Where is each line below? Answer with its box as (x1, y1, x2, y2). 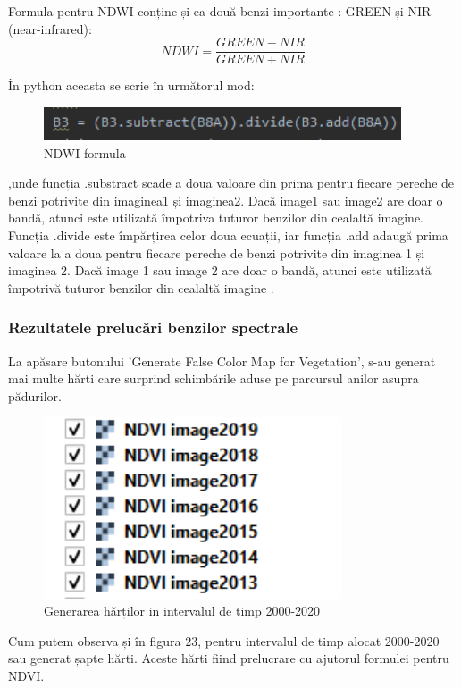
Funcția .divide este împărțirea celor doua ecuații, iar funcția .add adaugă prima (8, 225, 448, 244)
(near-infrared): (8, 19, 92, 38)
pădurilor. (8, 386, 63, 405)
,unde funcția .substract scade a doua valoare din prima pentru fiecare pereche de (8, 173, 455, 192)
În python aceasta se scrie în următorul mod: (8, 76, 255, 95)
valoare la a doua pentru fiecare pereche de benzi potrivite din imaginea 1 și (8, 243, 425, 262)
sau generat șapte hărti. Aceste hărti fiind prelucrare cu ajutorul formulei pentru (8, 649, 449, 667)
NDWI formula (44, 143, 126, 162)
